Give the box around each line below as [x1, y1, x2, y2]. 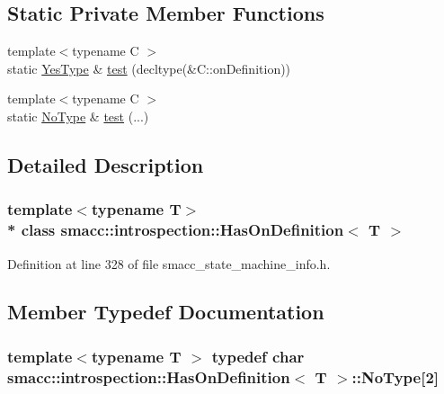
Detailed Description [7, 150, 204, 178]
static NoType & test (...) [7, 106, 149, 125]
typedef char [211, 345, 305, 367]
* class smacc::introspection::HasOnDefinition [7, 219, 344, 241]
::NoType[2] [351, 365, 440, 388]
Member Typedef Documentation [7, 298, 324, 326]
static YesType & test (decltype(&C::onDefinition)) [7, 58, 291, 77]
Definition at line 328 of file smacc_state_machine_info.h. [7, 254, 331, 273]
